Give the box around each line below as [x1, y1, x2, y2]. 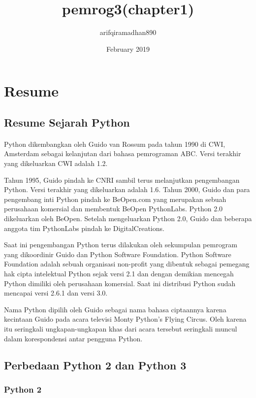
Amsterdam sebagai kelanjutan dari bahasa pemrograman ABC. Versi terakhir [4, 148, 241, 159]
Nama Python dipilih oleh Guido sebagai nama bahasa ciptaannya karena [4, 304, 226, 314]
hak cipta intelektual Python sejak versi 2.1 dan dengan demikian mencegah [4, 268, 234, 278]
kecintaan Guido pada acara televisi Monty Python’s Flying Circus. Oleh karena [4, 314, 247, 324]
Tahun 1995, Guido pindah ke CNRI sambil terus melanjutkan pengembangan [4, 174, 240, 185]
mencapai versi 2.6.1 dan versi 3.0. [4, 288, 108, 298]
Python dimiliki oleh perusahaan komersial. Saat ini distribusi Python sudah [4, 278, 235, 288]
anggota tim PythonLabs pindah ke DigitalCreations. [4, 223, 164, 233]
